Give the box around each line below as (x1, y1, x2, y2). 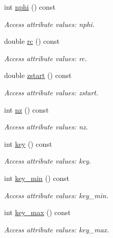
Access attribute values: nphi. (4, 18, 95, 29)
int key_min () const (4, 172, 70, 183)
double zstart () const (4, 70, 72, 81)
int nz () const (4, 104, 49, 115)
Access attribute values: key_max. (4, 224, 109, 234)
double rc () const (4, 36, 60, 46)
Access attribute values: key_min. (4, 190, 108, 200)
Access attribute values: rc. (4, 52, 87, 63)
